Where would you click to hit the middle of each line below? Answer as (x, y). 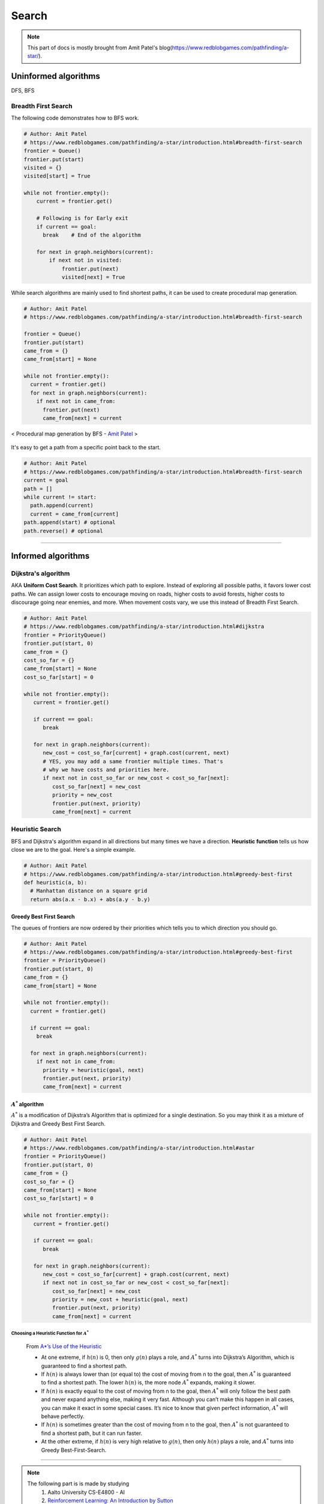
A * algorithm (28, 1104)
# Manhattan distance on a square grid (89, 891)
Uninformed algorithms (55, 76)
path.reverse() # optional (63, 531)
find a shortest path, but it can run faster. (92, 1433)
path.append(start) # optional (70, 522)
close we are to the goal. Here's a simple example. (73, 850)
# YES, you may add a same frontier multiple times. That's (133, 761)
